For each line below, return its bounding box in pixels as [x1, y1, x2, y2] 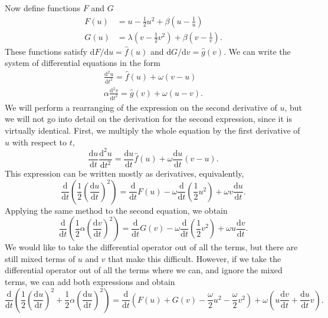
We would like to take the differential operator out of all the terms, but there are [5, 241, 298, 253]
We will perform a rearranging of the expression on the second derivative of [5, 101, 277, 113]
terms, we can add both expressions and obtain [5, 276, 175, 288]
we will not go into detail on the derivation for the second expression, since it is [5, 112, 292, 125]
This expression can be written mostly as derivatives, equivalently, [5, 167, 244, 180]
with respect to [12, 135, 67, 148]
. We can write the [224, 45, 291, 57]
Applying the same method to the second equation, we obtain [5, 204, 228, 216]
